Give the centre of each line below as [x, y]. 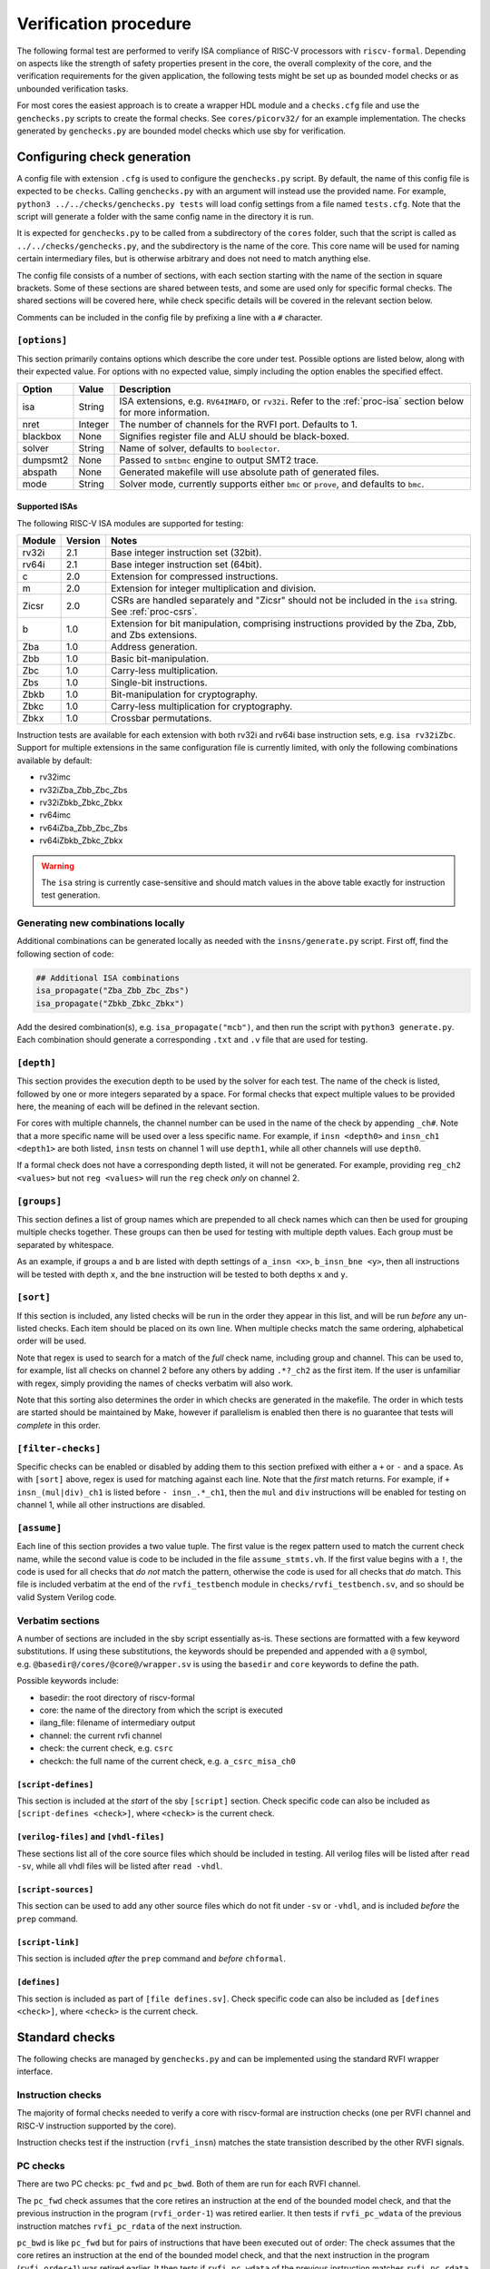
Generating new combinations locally [101, 923]
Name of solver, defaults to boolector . [200, 447]
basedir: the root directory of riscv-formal [117, 1697]
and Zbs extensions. [154, 635]
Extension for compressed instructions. [194, 576]
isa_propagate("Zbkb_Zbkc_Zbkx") [110, 1003]
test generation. [71, 895]
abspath [40, 472]
